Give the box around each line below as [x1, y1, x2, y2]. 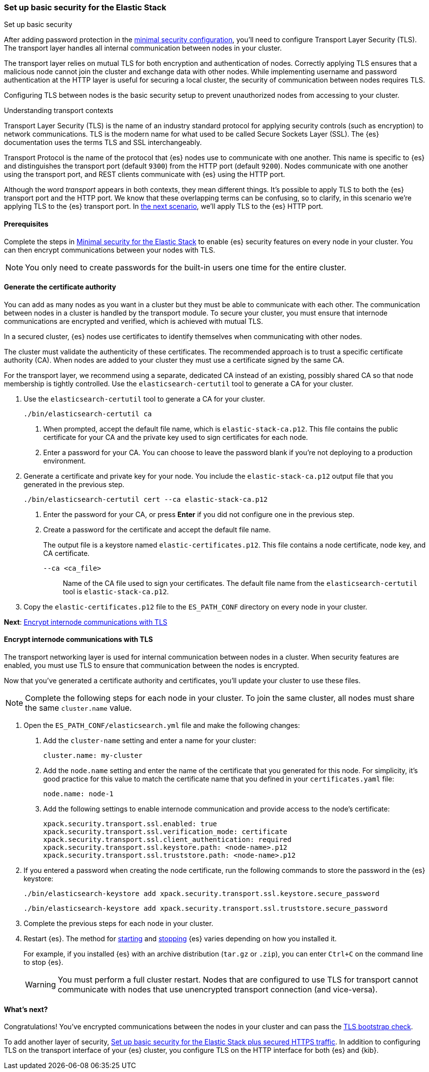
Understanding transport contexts [4, 106, 113, 115]
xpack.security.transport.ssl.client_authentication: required [43, 836, 292, 844]
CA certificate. [43, 549, 90, 557]
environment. [43, 456, 86, 465]
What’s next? [4, 1005, 48, 1014]
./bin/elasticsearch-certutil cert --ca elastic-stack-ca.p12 [24, 495, 268, 503]
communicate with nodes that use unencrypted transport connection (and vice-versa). [57, 985, 378, 995]
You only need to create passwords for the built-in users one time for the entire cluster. [25, 262, 347, 272]
